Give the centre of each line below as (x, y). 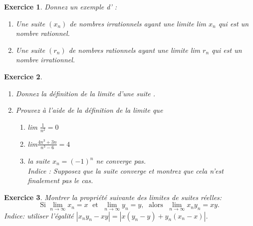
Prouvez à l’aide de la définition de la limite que (89, 110)
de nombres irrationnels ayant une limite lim (138, 23)
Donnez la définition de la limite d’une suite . (86, 93)
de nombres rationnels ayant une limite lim (134, 50)
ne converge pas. (121, 161)
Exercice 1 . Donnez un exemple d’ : (61, 6)
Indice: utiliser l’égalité (39, 215)
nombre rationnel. (43, 33)
